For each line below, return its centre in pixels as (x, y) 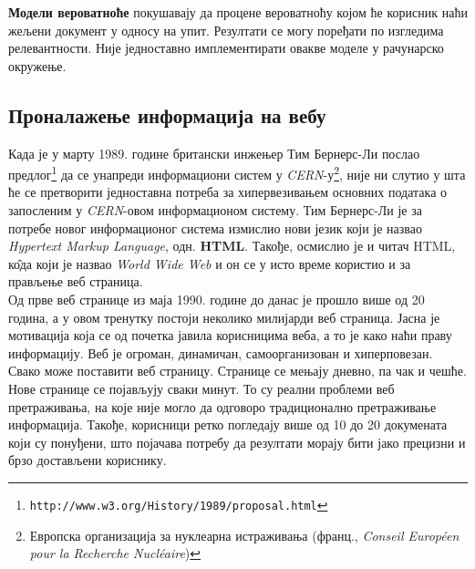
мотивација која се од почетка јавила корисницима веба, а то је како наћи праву (230, 335)
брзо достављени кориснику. (88, 460)
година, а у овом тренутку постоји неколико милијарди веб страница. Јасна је (224, 317)
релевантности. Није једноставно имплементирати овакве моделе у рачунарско (226, 48)
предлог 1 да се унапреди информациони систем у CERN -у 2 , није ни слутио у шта (237, 173)
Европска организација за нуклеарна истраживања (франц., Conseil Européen (244, 535)
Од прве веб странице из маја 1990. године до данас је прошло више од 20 (217, 299)
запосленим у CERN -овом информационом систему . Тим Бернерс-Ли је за (215, 210)
